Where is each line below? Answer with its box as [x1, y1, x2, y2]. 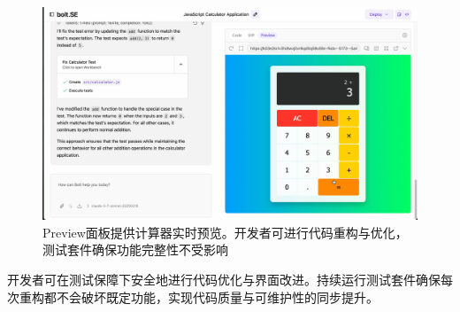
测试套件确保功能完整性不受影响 [42, 240, 228, 259]
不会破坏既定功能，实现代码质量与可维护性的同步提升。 [56, 287, 379, 306]
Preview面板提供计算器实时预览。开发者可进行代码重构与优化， [42, 222, 408, 241]
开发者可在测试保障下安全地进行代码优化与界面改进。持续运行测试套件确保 [7, 269, 441, 288]
